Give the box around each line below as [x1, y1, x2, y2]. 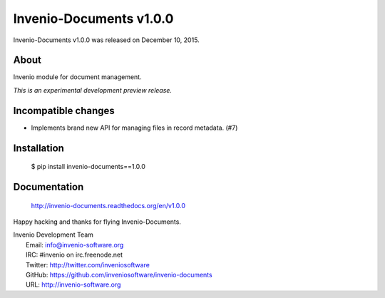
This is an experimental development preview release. [13, 86, 173, 94]
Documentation [13, 180, 84, 192]
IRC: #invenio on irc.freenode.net [26, 250, 123, 260]
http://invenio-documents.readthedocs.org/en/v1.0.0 [31, 201, 185, 210]
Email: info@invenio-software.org [26, 240, 124, 249]
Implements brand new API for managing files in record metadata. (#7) [31, 123, 238, 132]
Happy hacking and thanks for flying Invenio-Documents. [13, 217, 182, 226]
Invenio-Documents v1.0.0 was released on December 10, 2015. [13, 36, 200, 44]
